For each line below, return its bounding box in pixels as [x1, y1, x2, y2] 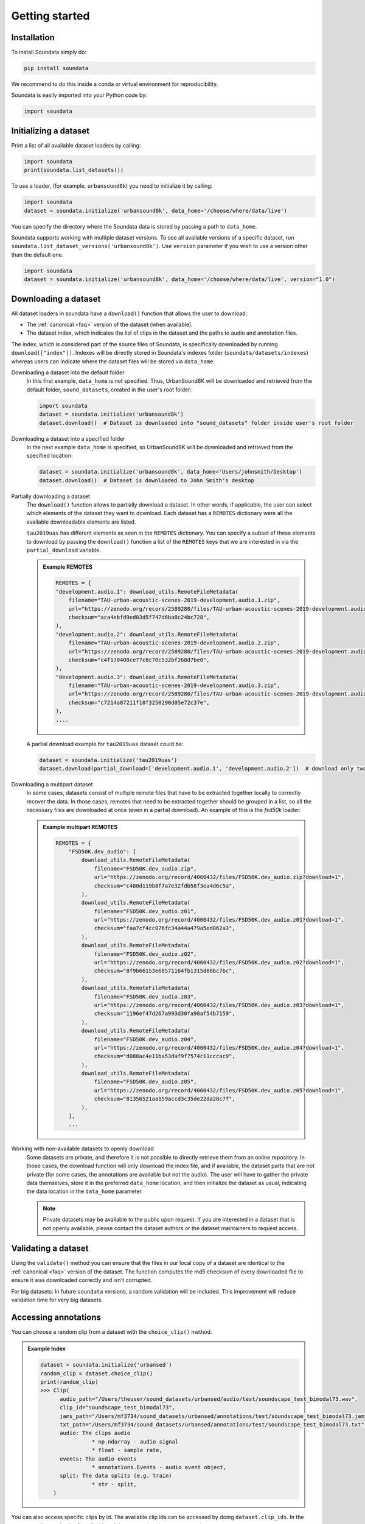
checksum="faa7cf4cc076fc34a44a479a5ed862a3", [94, 925, 235, 932]
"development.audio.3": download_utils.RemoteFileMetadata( [55, 674, 239, 680]
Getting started [11, 9, 90, 23]
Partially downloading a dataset [11, 493, 91, 500]
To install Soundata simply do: [11, 49, 87, 56]
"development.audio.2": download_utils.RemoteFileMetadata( [55, 631, 239, 638]
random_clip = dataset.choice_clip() [40, 1370, 153, 1377]
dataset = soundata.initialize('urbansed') [40, 1361, 173, 1369]
